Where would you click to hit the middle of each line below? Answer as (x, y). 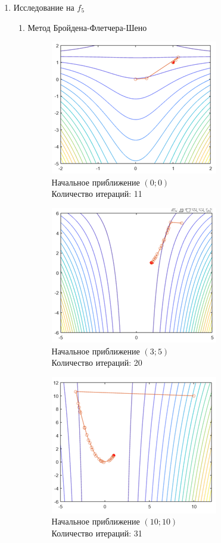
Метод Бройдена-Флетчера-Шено (87, 27)
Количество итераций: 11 (97, 194)
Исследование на (44, 7)
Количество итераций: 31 (97, 533)
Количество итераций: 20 (97, 362)
